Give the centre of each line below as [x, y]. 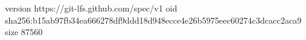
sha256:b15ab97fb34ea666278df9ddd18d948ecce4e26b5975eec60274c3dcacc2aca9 [153, 20]
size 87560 [24, 32]
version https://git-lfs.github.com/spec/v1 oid [91, 8]
